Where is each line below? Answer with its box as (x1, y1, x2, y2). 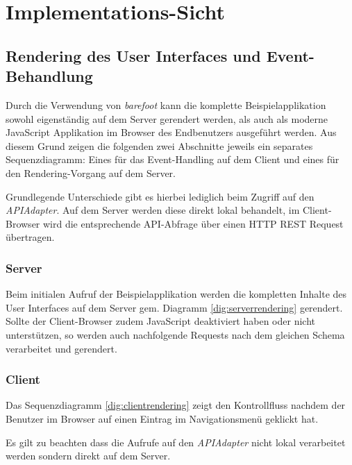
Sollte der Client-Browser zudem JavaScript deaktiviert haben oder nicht (6, 314, 315, 328)
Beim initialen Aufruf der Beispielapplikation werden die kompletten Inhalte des (6, 287, 347, 301)
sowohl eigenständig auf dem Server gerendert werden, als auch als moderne (6, 111, 328, 126)
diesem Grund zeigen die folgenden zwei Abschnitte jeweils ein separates (6, 138, 313, 153)
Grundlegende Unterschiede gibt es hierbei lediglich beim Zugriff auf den (6, 189, 315, 203)
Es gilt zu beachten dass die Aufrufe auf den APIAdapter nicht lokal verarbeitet (6, 434, 346, 449)
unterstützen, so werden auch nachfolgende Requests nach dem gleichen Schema (6, 327, 345, 341)
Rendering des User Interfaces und (6, 44, 261, 66)
